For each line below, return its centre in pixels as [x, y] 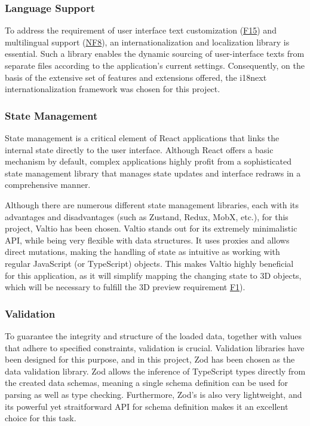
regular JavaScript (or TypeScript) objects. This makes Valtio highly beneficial [149, 263]
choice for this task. [41, 418]
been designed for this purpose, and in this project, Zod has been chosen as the [150, 359]
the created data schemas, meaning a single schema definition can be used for [147, 383]
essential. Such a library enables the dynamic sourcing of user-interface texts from [155, 54]
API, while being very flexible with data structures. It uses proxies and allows [147, 240]
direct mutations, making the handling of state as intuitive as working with [142, 252]
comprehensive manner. [48, 185]
